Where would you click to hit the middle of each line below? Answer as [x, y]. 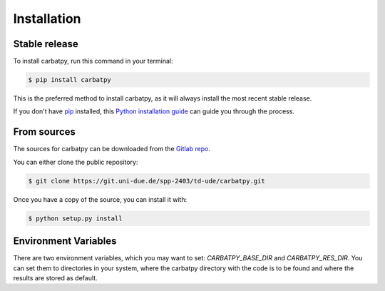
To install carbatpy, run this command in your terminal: [93, 61]
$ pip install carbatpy [70, 80]
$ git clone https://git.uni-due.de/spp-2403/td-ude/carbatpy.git [147, 181]
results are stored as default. [55, 277]
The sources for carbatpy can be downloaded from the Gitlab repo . [112, 149]
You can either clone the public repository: [76, 162]
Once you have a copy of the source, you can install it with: [100, 199]
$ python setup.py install [75, 218]
